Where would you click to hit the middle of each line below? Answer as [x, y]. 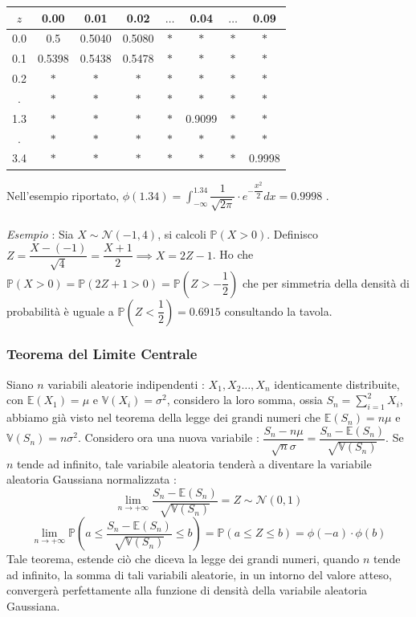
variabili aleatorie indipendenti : [126, 384]
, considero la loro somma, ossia [245, 400]
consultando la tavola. [278, 311]
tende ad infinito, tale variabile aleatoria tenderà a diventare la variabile [194, 463]
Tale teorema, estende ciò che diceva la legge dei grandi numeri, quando [183, 559]
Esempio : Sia [40, 234]
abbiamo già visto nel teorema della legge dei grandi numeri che [164, 417]
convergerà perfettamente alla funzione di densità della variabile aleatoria [187, 590]
